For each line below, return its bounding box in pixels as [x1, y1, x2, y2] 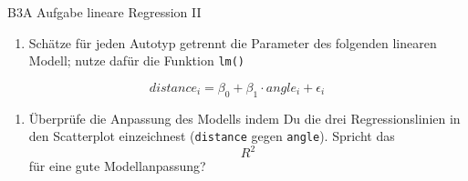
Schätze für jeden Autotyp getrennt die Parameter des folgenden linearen [28, 33, 437, 52]
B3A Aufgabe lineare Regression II [7, 3, 202, 21]
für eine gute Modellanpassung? [28, 156, 206, 176]
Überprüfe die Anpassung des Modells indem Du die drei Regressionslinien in [28, 108, 461, 127]
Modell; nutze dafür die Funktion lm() [28, 51, 245, 70]
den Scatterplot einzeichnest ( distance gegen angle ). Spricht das [28, 126, 395, 146]
